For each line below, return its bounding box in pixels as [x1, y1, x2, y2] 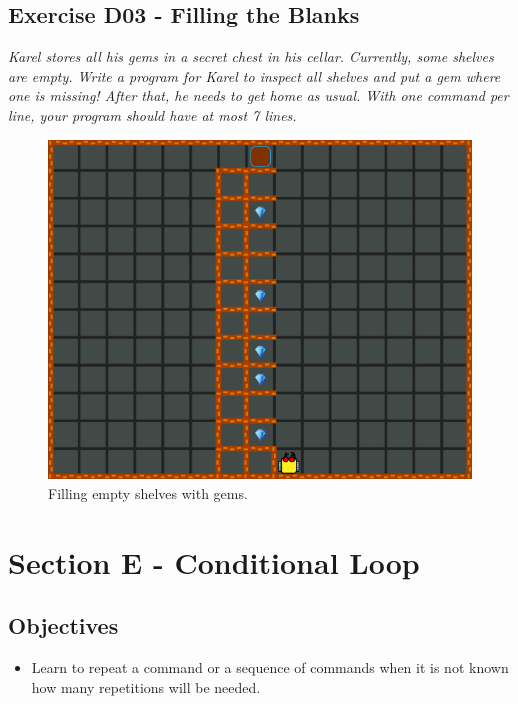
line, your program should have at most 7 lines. [8, 104, 297, 125]
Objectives [8, 610, 119, 641]
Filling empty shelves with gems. [48, 483, 248, 504]
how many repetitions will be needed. [31, 676, 261, 697]
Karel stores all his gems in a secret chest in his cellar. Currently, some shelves [8, 46, 494, 67]
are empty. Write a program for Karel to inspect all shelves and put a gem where [8, 65, 501, 86]
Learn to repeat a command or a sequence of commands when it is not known [31, 657, 509, 678]
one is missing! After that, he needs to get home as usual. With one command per [8, 85, 509, 106]
